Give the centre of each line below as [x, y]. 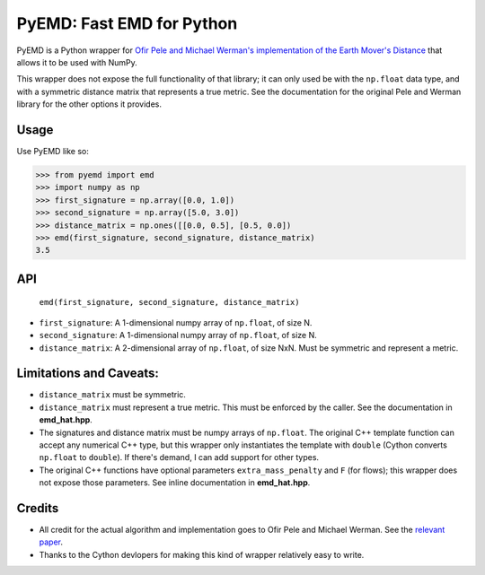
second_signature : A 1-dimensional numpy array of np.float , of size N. [178, 335]
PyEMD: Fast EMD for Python [127, 23]
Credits [38, 508]
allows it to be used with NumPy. [77, 62]
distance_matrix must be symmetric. [112, 395]
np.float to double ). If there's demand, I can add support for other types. [179, 457]
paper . [51, 542]
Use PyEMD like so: [53, 152]
